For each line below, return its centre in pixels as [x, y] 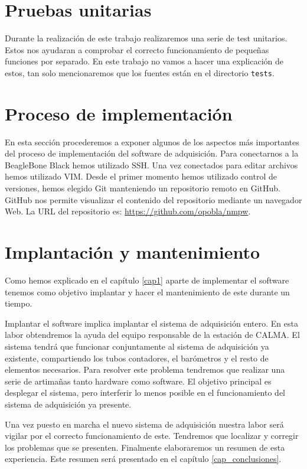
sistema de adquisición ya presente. [68, 404]
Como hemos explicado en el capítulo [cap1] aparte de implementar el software [147, 280]
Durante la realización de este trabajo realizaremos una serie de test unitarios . [146, 38]
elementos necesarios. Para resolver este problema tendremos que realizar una [145, 369]
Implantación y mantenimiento [133, 252]
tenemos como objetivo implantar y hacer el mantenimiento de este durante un [147, 292]
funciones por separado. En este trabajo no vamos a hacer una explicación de [144, 61]
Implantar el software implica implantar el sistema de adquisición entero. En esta [151, 323]
